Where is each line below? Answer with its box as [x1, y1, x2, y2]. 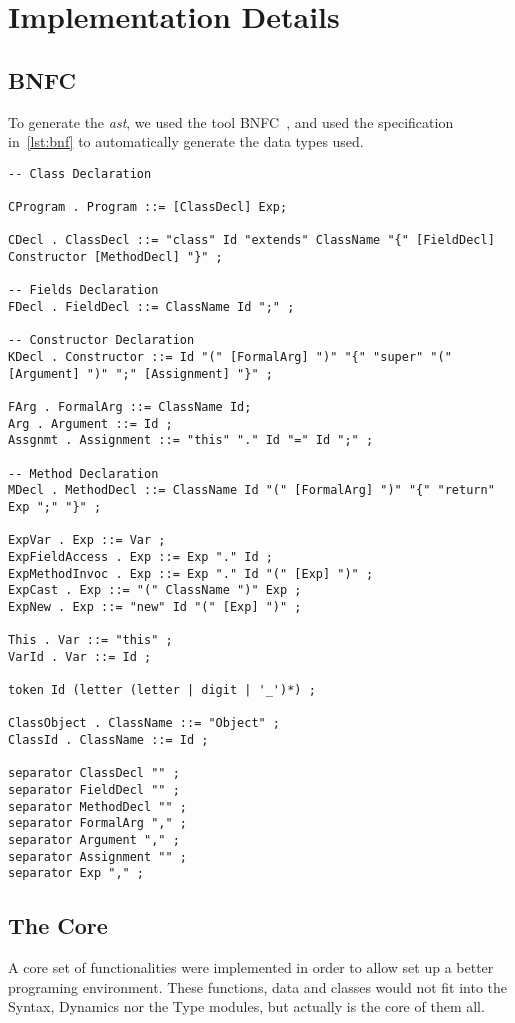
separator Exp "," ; [8, 866, 145, 881]
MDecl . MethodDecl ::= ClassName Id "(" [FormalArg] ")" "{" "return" [8, 483, 495, 498]
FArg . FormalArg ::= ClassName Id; [8, 399, 252, 414]
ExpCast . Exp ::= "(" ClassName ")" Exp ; [8, 583, 302, 598]
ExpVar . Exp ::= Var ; [8, 533, 166, 548]
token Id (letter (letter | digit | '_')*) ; [8, 683, 316, 698]
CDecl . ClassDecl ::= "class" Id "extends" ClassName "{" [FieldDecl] [8, 233, 495, 248]
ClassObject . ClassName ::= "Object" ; [8, 716, 281, 731]
